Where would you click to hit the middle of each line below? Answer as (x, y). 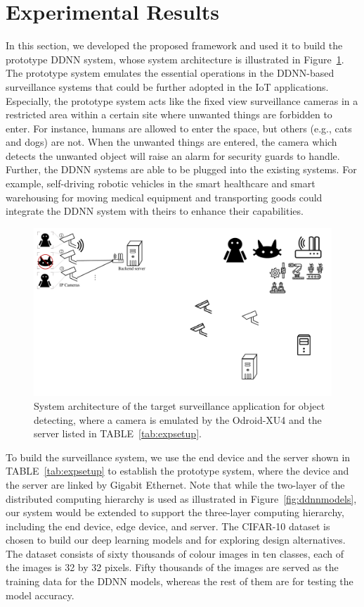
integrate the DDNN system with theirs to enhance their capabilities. (155, 211)
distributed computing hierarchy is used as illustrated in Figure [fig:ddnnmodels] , (181, 498)
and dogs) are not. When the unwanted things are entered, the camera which (171, 142)
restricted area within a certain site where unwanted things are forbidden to (169, 114)
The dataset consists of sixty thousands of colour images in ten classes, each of (175, 553)
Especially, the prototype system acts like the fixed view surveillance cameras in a (182, 100)
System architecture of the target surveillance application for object (180, 405)
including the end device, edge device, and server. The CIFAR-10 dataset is (168, 526)
